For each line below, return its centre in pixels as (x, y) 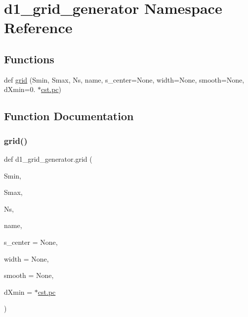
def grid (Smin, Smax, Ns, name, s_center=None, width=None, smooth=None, (124, 79)
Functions (29, 59)
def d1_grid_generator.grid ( (48, 158)
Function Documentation (69, 116)
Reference (38, 27)
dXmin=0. (20, 89)
